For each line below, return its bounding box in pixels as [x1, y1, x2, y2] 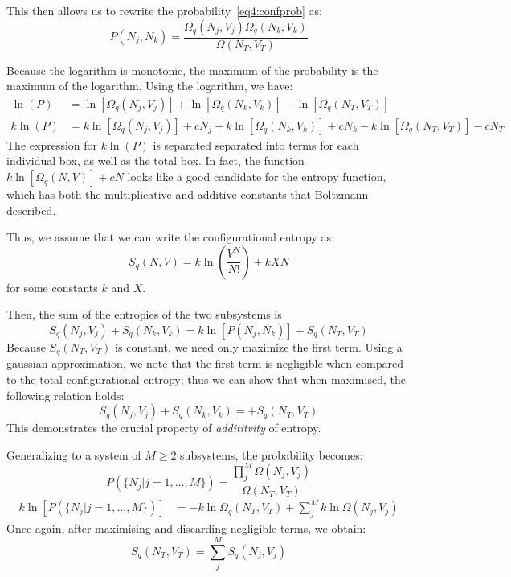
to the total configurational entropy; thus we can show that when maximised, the [6, 371, 406, 388]
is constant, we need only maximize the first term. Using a [115, 339, 403, 356]
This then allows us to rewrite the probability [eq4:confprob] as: [6, 2, 322, 19]
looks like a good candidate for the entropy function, [127, 168, 386, 185]
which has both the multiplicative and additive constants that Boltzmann [6, 186, 369, 203]
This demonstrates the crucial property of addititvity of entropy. [6, 419, 321, 436]
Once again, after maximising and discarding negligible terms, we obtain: [6, 520, 366, 537]
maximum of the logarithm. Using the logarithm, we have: [6, 77, 293, 94]
